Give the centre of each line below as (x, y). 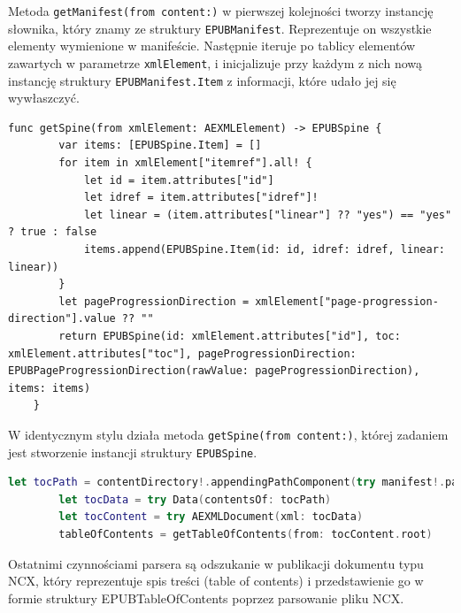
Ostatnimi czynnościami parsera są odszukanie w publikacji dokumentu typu (216, 563)
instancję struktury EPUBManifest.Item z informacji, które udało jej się (202, 80)
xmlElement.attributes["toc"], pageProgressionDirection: (182, 353)
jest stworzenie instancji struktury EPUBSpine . (133, 452)
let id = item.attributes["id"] (179, 180)
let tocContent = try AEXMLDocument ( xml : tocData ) (211, 517)
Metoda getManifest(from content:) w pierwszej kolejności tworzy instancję (221, 11)
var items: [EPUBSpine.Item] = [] (160, 146)
